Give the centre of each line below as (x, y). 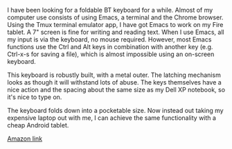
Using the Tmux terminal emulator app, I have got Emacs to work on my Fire (115, 25)
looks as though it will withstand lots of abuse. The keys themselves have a (114, 82)
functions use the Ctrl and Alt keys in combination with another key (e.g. (110, 47)
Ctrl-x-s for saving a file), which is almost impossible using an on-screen (111, 54)
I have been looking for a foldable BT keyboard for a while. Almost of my (110, 10)
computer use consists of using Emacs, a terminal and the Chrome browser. (115, 17)
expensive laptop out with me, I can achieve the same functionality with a (112, 118)
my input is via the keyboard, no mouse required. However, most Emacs (109, 40)
